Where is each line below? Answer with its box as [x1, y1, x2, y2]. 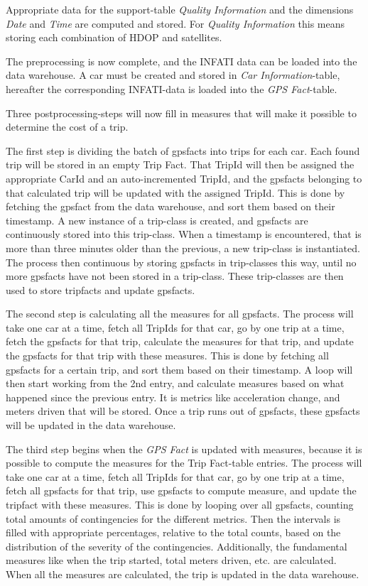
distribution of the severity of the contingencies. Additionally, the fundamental [6, 538, 347, 553]
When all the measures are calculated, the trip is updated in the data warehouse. [6, 566, 359, 581]
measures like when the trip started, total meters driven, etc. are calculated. [6, 553, 337, 568]
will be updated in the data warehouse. [6, 418, 176, 433]
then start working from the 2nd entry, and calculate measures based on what [6, 376, 345, 391]
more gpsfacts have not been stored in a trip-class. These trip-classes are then [6, 268, 344, 283]
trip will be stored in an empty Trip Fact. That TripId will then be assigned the [6, 157, 355, 172]
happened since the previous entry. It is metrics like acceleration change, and [6, 389, 340, 404]
